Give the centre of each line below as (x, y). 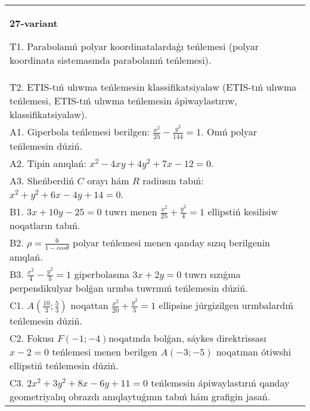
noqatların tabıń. (45, 225)
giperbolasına (102, 274)
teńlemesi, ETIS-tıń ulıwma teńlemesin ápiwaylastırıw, (123, 101)
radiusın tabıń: (173, 180)
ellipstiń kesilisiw (243, 211)
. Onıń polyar (229, 132)
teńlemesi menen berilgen (105, 352)
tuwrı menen (131, 211)
